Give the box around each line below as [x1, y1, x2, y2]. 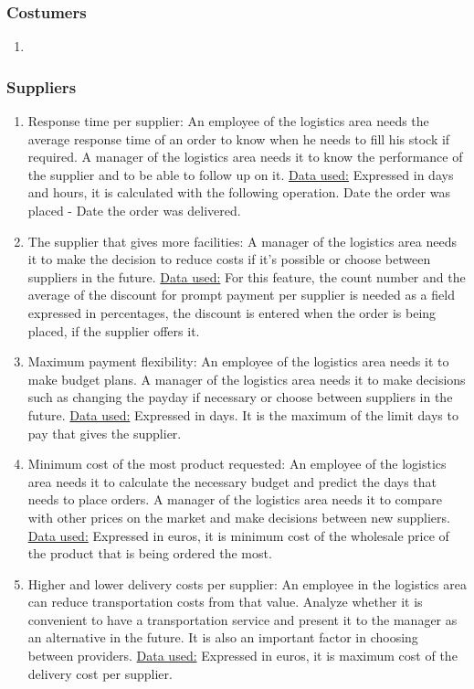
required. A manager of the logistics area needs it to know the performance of [27, 147, 463, 166]
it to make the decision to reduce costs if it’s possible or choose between [27, 249, 431, 269]
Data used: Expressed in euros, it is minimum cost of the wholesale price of [27, 525, 449, 545]
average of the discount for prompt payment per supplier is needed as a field [27, 285, 455, 304]
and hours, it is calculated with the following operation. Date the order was [27, 183, 451, 202]
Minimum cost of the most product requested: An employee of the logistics [27, 454, 447, 473]
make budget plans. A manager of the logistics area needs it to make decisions [27, 369, 466, 388]
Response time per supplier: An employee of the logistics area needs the [27, 111, 429, 131]
